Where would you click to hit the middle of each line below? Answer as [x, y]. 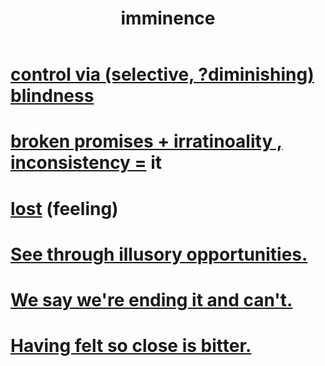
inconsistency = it [86, 163]
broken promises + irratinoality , [146, 141]
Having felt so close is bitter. [131, 346]
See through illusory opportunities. [159, 254]
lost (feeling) [64, 208]
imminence [168, 18]
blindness [52, 96]
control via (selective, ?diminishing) [162, 74]
